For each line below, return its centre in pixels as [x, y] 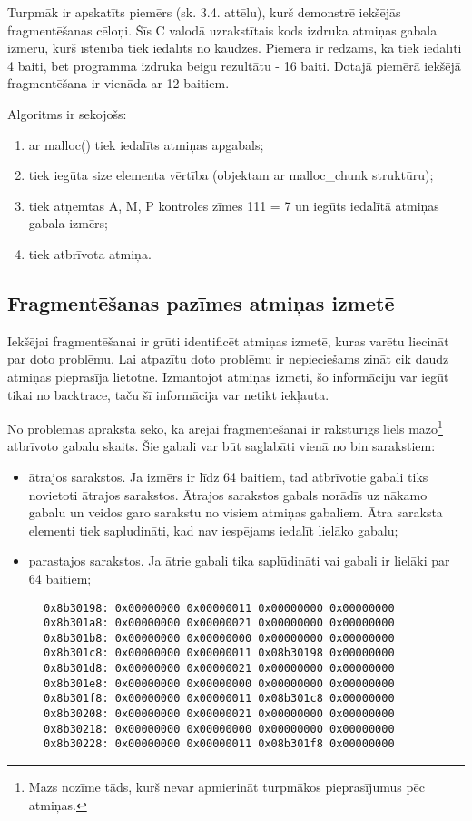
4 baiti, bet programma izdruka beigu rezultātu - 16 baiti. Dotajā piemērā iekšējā [234, 65]
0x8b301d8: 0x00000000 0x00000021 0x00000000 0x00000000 [219, 669]
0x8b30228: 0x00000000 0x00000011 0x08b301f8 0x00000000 [219, 744]
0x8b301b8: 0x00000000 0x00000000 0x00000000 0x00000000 [219, 638]
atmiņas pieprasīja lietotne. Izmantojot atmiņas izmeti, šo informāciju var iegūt [228, 376]
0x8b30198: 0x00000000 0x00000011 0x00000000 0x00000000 [219, 608]
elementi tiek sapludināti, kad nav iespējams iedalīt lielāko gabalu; [213, 530]
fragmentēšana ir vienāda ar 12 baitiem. [118, 83]
